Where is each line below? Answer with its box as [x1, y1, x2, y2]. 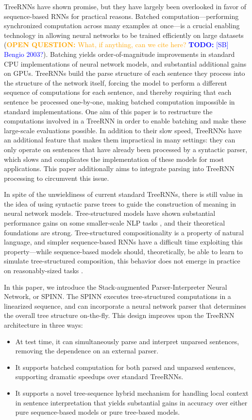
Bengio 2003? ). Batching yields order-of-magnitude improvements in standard [4, 49, 235, 59]
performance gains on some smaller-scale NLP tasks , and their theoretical [4, 218, 225, 228]
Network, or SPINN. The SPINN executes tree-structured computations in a [4, 291, 231, 301]
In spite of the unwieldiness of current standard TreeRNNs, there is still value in [4, 189, 243, 199]
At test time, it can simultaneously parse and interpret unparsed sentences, [15, 336, 239, 346]
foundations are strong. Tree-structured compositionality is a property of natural [4, 227, 244, 237]
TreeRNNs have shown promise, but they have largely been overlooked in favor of [4, 1, 247, 11]
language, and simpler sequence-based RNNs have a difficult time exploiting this [4, 237, 243, 247]
